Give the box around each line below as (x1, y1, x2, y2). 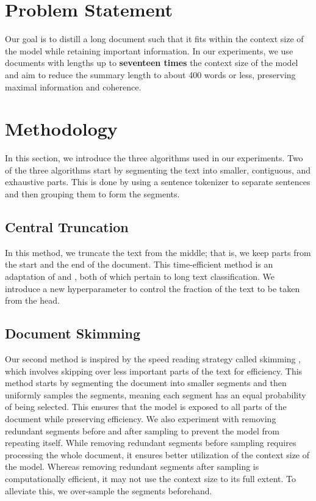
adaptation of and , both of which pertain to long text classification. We (5, 269, 275, 282)
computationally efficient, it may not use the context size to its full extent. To (5, 472, 296, 485)
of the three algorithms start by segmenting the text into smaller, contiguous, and (5, 163, 311, 176)
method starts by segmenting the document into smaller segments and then (5, 376, 287, 389)
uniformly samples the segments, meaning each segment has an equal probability (5, 388, 306, 401)
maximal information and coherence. (5, 80, 142, 93)
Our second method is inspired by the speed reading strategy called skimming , (5, 352, 301, 365)
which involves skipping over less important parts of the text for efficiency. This (5, 364, 303, 377)
